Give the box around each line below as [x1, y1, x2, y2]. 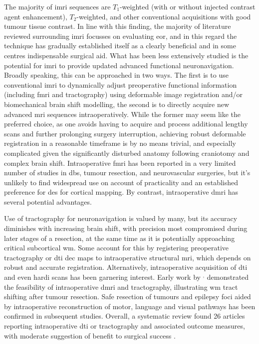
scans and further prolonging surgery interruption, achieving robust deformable [4, 128, 246, 138]
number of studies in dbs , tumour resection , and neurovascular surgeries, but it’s [4, 167, 251, 178]
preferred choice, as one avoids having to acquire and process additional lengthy [4, 118, 248, 129]
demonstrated [207, 272, 249, 282]
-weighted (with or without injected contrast [119, 1, 256, 11]
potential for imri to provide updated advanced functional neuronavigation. [4, 60, 234, 70]
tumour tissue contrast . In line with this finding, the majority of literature [4, 21, 231, 31]
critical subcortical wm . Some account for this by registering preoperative [4, 242, 229, 253]
